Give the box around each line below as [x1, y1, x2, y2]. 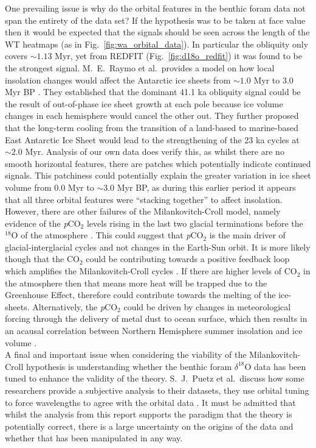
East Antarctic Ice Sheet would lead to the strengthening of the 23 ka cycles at [5, 133, 300, 146]
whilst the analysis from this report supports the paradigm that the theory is [5, 408, 292, 421]
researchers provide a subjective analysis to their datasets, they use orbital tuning [5, 384, 309, 396]
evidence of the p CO [5, 216, 81, 229]
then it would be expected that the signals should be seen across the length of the [5, 26, 310, 38]
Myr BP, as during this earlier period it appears [117, 180, 296, 193]
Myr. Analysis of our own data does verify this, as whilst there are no [25, 145, 284, 158]
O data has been [244, 360, 306, 372]
